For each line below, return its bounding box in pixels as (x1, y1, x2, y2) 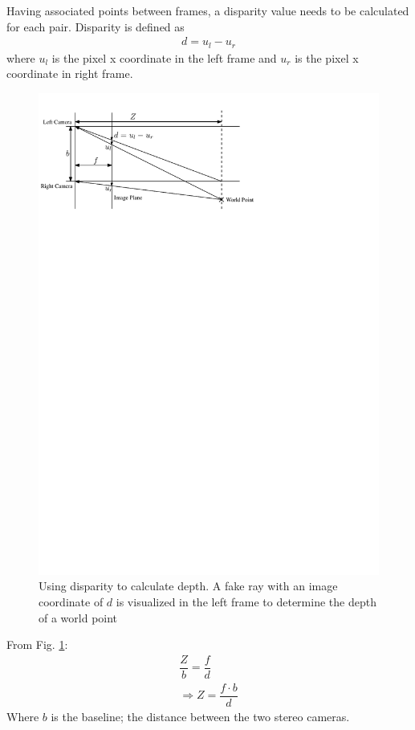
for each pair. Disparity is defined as (6, 18, 185, 35)
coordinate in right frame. (6, 65, 133, 82)
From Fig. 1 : (6, 636, 68, 653)
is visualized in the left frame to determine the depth (116, 593, 376, 610)
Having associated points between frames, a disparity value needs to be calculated (6, 2, 409, 18)
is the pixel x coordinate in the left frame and (51, 49, 277, 66)
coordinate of (39, 593, 104, 610)
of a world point (39, 609, 118, 626)
